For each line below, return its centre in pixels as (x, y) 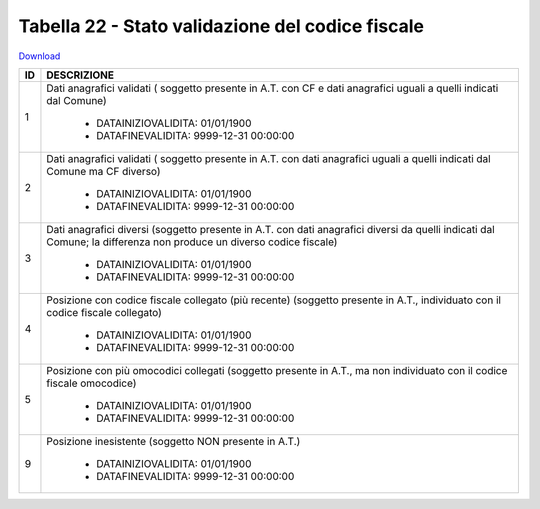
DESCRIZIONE (80, 75)
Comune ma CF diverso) (103, 171)
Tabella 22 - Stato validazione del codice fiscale (221, 26)
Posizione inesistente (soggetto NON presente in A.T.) (173, 441)
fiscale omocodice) (91, 383)
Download (39, 56)
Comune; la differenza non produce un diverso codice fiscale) (192, 242)
